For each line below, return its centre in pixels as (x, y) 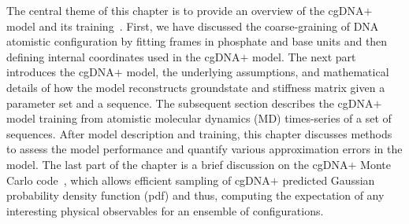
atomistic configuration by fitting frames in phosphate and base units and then (197, 41)
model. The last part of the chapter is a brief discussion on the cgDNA (177, 164)
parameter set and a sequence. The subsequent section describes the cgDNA (190, 103)
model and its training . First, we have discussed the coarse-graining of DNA (193, 26)
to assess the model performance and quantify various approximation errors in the (204, 149)
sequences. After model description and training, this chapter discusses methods (199, 133)
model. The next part (304, 56)
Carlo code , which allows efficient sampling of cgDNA (138, 180)
